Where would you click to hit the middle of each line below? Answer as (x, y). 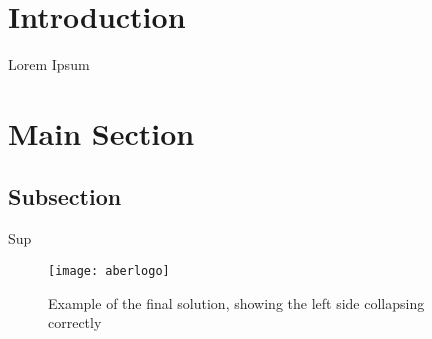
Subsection (65, 196)
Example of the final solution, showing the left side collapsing (236, 302)
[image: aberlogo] (109, 270)
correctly (75, 322)
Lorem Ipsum (49, 64)
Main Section (101, 132)
